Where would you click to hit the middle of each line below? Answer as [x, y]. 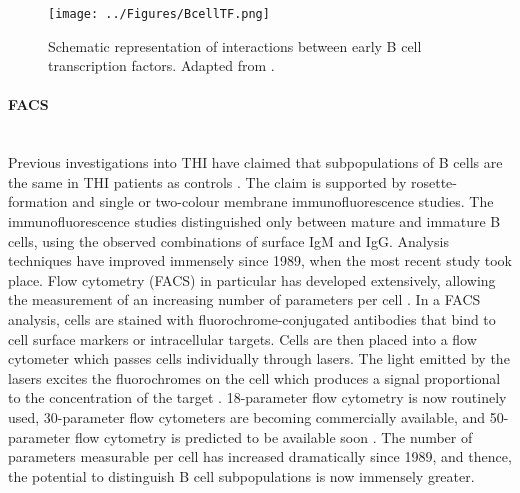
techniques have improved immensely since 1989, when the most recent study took [260, 260]
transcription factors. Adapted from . [161, 65]
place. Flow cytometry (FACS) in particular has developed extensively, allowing [252, 279]
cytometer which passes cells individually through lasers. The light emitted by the [259, 358]
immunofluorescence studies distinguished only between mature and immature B [254, 221]
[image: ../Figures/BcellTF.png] [159, 14]
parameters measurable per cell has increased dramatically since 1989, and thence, [260, 456]
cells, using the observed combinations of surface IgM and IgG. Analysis [228, 240]
